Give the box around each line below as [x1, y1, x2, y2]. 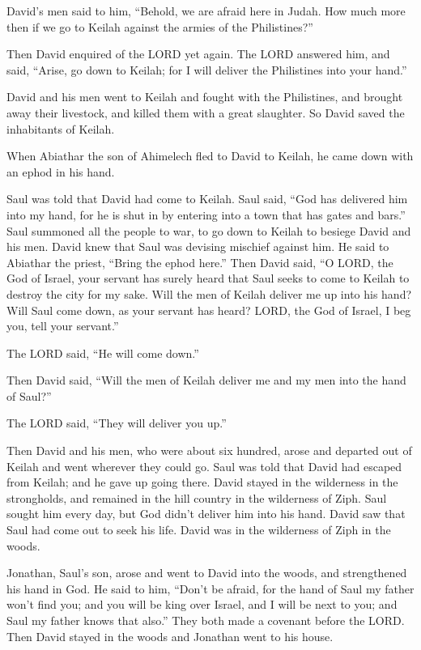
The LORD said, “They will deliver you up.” [6, 414, 227, 431]
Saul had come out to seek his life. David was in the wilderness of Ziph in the [6, 521, 391, 538]
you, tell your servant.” [6, 317, 119, 334]
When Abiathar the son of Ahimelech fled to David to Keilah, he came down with [6, 147, 414, 164]
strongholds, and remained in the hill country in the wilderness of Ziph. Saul [6, 489, 387, 506]
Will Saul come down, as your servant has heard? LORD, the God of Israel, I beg [6, 301, 411, 318]
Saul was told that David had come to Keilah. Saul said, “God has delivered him [6, 190, 408, 207]
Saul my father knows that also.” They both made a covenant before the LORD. [6, 612, 405, 628]
